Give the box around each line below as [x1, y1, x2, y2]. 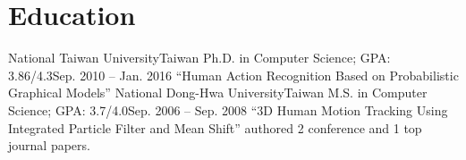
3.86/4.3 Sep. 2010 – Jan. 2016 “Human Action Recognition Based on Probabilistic [8, 65, 459, 84]
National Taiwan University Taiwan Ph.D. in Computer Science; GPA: [8, 48, 391, 67]
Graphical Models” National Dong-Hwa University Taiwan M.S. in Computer [8, 83, 428, 102]
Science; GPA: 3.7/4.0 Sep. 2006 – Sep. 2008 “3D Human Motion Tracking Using [8, 100, 448, 119]
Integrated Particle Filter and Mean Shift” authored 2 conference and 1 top [8, 118, 422, 137]
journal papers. [8, 136, 90, 155]
